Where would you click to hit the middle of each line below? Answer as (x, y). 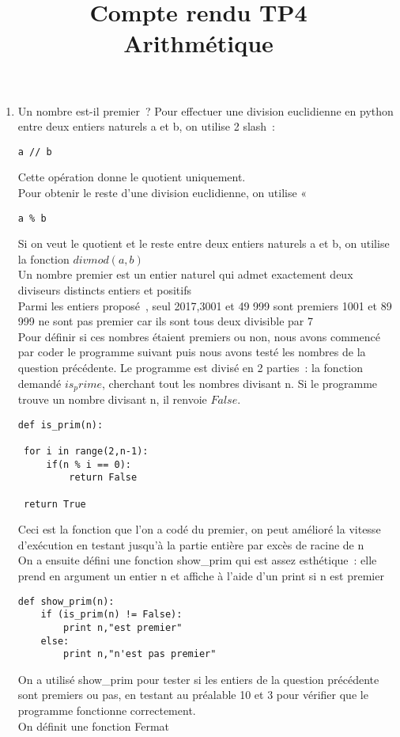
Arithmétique (198, 43)
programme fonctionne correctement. (107, 710)
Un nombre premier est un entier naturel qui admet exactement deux (185, 274)
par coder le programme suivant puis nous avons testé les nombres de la (192, 352)
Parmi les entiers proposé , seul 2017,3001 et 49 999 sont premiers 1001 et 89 (205, 305)
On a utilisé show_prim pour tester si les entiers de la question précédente (198, 679)
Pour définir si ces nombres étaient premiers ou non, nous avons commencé (199, 336)
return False (103, 478)
